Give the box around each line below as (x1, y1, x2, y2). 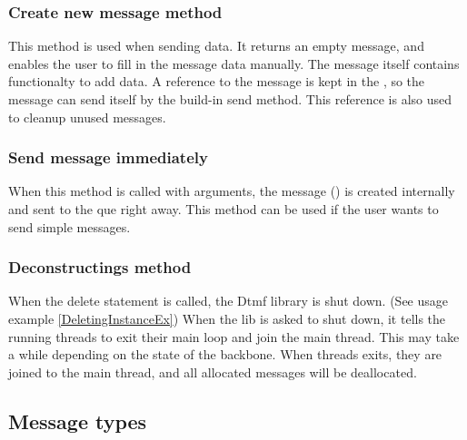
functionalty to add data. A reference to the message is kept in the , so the (8, 72, 425, 91)
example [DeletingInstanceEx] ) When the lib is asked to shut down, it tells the (8, 309, 446, 328)
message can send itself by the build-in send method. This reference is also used (8, 90, 452, 108)
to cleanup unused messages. (8, 107, 166, 126)
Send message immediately (8, 146, 208, 169)
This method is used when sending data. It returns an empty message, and (8, 36, 424, 55)
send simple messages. (8, 217, 131, 236)
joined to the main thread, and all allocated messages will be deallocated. (8, 362, 417, 381)
